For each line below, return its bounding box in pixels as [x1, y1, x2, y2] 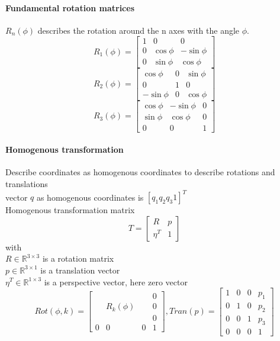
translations [5, 178, 48, 190]
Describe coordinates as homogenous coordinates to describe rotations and [5, 166, 275, 178]
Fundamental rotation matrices [5, 1, 134, 14]
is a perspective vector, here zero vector [44, 275, 188, 288]
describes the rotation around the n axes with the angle [37, 24, 240, 36]
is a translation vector [40, 263, 120, 276]
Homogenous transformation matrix [5, 204, 135, 216]
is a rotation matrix [42, 252, 114, 265]
